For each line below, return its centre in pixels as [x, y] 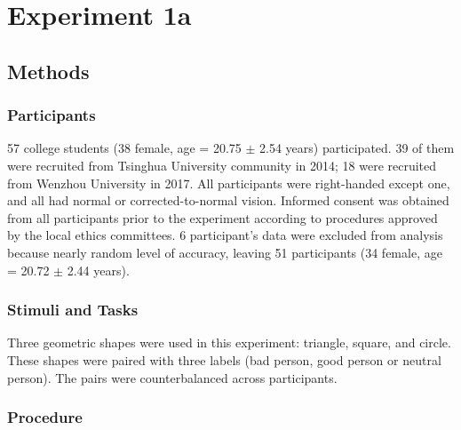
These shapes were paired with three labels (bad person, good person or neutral [224, 359]
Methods [48, 71]
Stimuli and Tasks [73, 310]
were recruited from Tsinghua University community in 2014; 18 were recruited [222, 165]
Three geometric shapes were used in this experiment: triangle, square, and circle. [229, 342]
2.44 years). [98, 270]
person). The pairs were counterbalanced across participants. [172, 377]
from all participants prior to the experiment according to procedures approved [223, 217]
